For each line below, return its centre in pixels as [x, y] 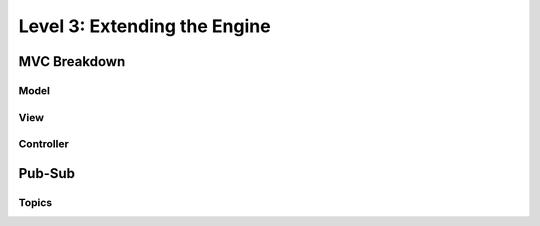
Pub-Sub [46, 173]
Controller [43, 144]
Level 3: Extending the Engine [144, 26]
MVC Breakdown [72, 61]
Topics [35, 202]
